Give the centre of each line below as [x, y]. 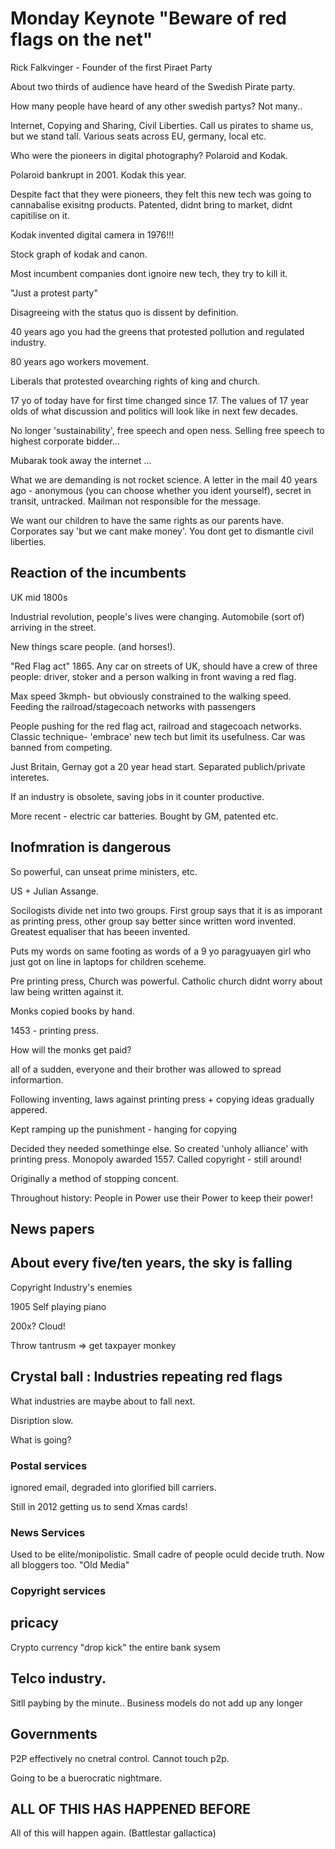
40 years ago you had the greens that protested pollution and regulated [157, 331]
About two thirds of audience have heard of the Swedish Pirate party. [153, 86]
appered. [29, 1109]
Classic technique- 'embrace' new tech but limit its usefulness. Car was [158, 736]
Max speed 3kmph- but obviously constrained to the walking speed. [151, 696]
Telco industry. [58, 1678]
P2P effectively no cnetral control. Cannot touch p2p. [120, 1758]
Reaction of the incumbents [98, 573]
